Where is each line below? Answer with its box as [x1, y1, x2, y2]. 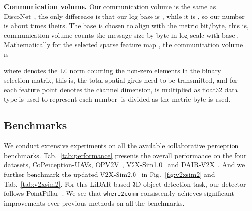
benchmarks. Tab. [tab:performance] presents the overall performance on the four [4, 150, 247, 160]
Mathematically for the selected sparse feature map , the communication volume [4, 39, 243, 50]
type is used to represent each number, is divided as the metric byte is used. [4, 94, 231, 104]
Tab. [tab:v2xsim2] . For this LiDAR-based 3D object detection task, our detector [4, 178, 246, 189]
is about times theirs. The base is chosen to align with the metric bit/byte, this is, [4, 20, 249, 31]
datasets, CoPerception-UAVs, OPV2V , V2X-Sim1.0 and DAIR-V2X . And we [4, 159, 245, 170]
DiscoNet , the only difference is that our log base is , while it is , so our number [4, 11, 245, 21]
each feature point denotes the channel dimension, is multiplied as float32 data [4, 84, 238, 94]
